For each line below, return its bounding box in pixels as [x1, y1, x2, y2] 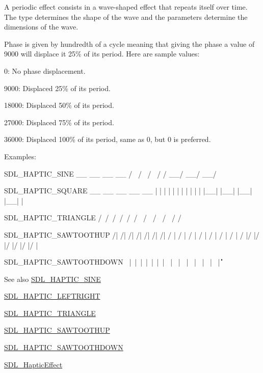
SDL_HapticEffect [4, 359, 63, 369]
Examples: [4, 151, 36, 161]
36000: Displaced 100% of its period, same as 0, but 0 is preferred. [4, 134, 211, 145]
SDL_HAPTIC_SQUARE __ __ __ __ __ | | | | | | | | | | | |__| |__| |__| [4, 185, 252, 196]
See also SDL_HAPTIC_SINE [4, 273, 101, 284]
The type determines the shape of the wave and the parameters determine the [4, 11, 248, 22]
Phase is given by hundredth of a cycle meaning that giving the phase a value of [4, 38, 255, 49]
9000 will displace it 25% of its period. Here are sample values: [4, 48, 200, 59]
